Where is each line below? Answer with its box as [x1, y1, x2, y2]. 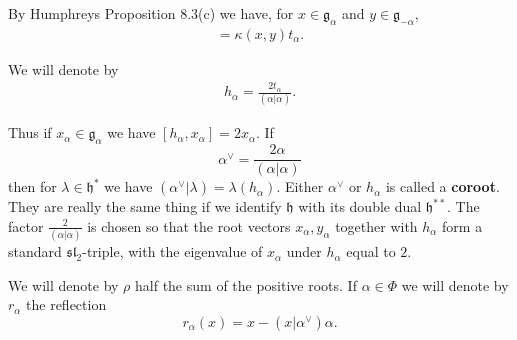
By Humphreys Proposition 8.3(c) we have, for [8, 3, 294, 23]
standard [8, 241, 62, 262]
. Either [276, 176, 324, 197]
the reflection [26, 294, 107, 315]
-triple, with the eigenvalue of [82, 241, 263, 262]
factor [8, 215, 44, 236]
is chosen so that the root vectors [87, 215, 291, 236]
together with [335, 215, 418, 236]
